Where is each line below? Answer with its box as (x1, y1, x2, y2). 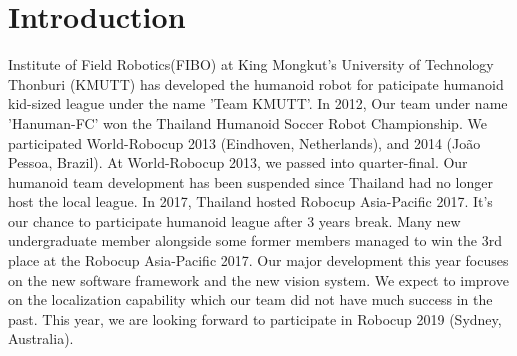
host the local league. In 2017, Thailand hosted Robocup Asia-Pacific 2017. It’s (8, 191, 493, 212)
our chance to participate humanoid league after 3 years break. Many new (8, 210, 461, 231)
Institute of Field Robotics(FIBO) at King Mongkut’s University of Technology (8, 54, 494, 75)
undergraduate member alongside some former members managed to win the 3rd (8, 230, 502, 251)
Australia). (8, 328, 74, 349)
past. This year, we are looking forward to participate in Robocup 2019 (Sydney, (8, 308, 502, 329)
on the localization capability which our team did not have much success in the (8, 289, 493, 310)
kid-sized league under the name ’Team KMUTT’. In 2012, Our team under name (8, 93, 508, 114)
